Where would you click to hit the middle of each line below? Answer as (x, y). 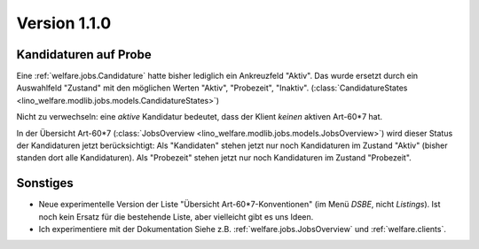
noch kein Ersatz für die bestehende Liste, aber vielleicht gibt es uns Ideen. (176, 216)
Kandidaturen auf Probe (84, 54)
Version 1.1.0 (64, 23)
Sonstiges (45, 183)
